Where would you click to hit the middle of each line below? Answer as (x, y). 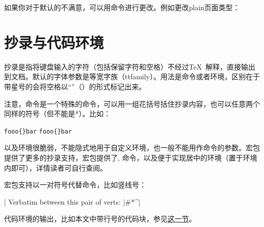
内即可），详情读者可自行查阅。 (56, 167)
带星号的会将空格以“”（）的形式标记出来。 (75, 86)
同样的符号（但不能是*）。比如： (57, 113)
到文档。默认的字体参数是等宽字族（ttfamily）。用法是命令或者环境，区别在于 (132, 76)
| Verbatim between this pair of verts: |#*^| (72, 201)
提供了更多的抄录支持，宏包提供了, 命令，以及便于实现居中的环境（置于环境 (131, 157)
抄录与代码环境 (54, 42)
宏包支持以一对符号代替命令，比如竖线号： (75, 185)
